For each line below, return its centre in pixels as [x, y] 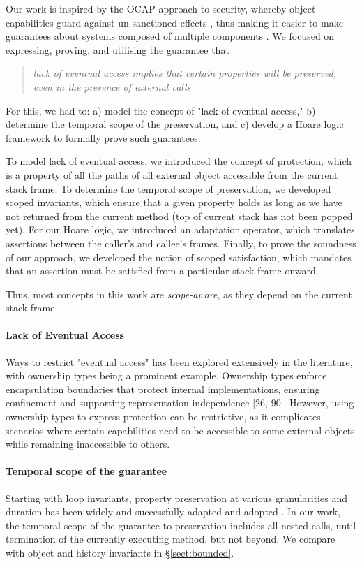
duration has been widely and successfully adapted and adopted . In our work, [173, 512]
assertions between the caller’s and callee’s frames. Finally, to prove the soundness [181, 243]
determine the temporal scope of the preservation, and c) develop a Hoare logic [175, 124]
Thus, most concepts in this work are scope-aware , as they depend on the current [179, 294]
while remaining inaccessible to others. [88, 444]
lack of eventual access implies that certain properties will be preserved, [185, 73]
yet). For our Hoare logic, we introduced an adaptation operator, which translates [180, 229]
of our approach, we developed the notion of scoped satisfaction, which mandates [179, 257]
